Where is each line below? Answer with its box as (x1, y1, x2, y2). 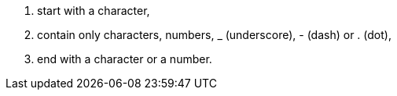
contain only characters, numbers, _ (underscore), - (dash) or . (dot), (37, 28, 391, 41)
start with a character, (37, 4, 150, 17)
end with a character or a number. (37, 52, 212, 66)
